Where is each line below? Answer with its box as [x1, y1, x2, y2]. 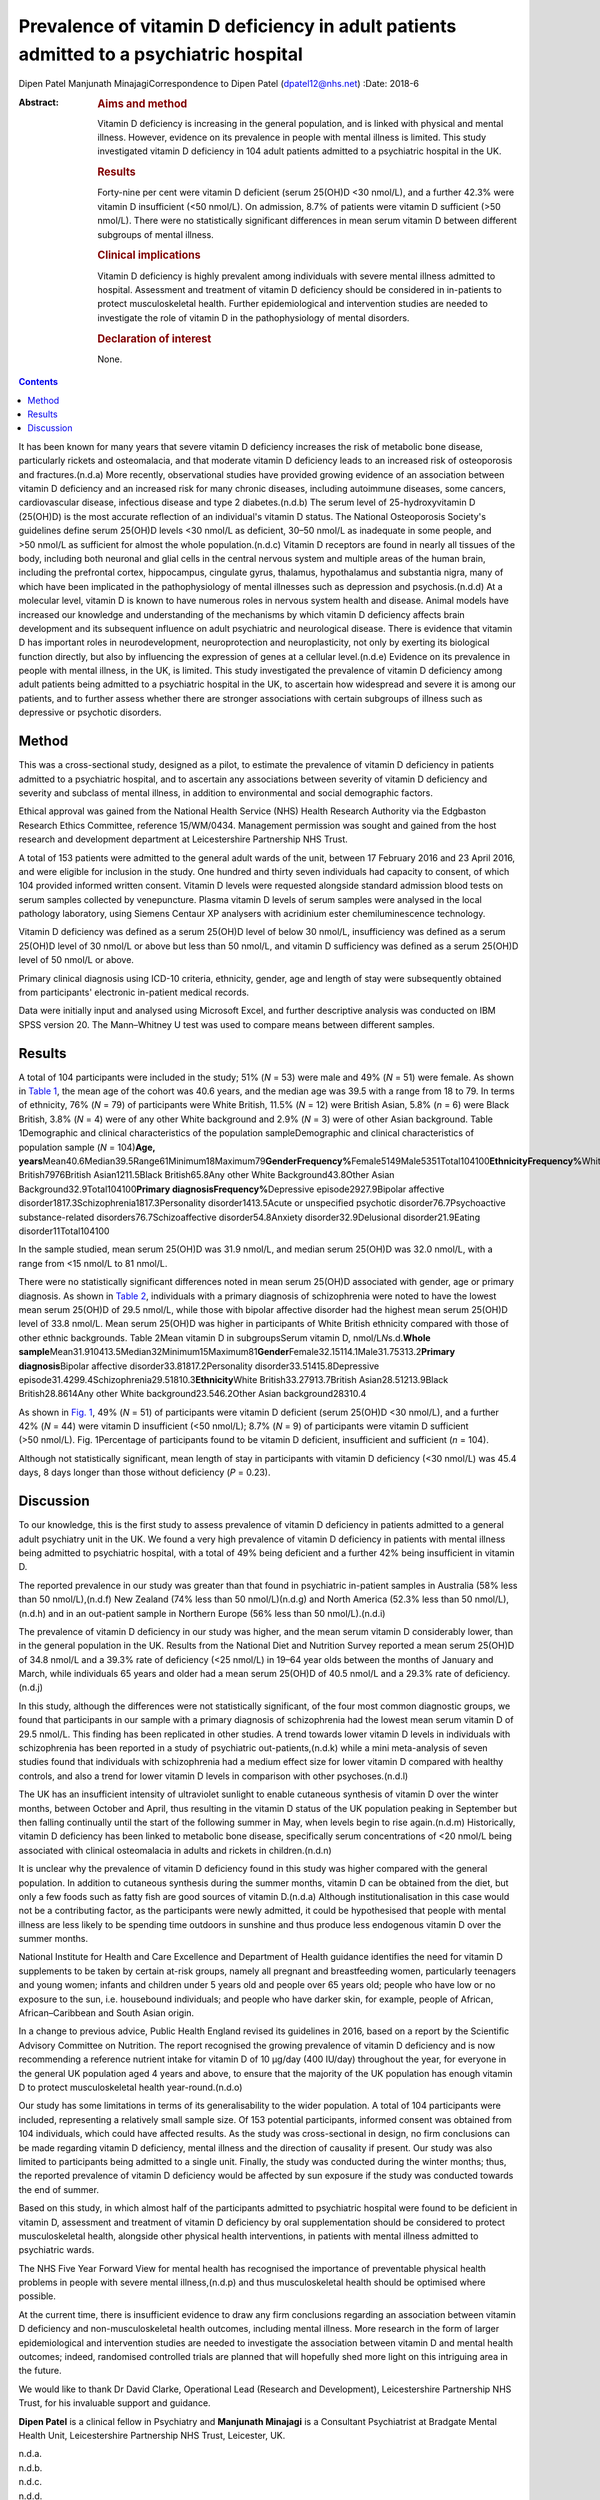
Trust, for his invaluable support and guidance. [18, 2397, 211, 2409]
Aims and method [97, 96, 188, 110]
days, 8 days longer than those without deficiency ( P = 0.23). [18, 1466, 271, 1479]
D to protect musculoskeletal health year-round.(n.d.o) [18, 2081, 243, 2093]
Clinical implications [97, 248, 201, 262]
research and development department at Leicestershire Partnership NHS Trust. [18, 833, 349, 845]
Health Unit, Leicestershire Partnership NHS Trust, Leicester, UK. [18, 2429, 286, 2441]
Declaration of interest [97, 331, 212, 345]
